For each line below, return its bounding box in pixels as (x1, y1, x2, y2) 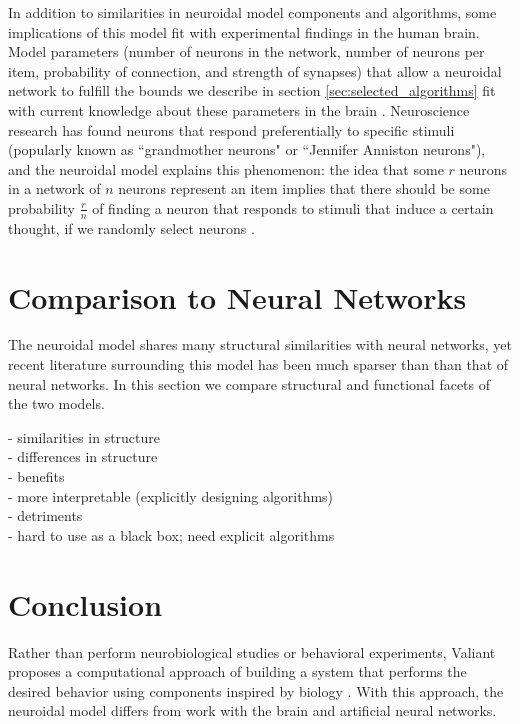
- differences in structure (8, 446, 158, 467)
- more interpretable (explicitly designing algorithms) (8, 485, 334, 506)
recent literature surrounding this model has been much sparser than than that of (8, 354, 509, 375)
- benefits (8, 466, 65, 487)
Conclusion (8, 583, 163, 624)
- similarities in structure (8, 426, 161, 447)
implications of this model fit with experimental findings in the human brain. (8, 21, 480, 42)
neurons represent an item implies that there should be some (118, 178, 490, 199)
